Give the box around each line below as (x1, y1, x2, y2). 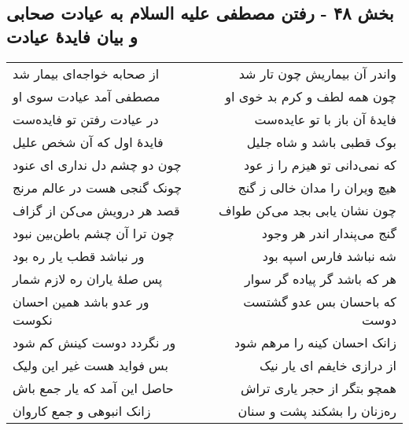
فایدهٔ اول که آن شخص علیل (13, 132, 164, 151)
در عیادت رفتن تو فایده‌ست (13, 109, 159, 128)
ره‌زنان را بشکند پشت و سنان (238, 401, 396, 420)
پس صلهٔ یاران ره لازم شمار (13, 269, 163, 288)
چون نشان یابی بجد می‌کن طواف (219, 200, 396, 219)
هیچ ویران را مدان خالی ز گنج (238, 178, 396, 197)
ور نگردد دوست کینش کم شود (13, 333, 176, 351)
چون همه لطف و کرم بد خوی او (225, 86, 396, 105)
